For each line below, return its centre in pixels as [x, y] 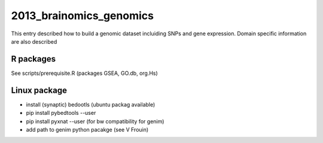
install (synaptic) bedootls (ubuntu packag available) [91, 104]
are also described [34, 41]
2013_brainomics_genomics [82, 16]
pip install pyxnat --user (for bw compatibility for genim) [95, 121]
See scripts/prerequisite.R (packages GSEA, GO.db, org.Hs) [84, 73]
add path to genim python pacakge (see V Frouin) [87, 129]
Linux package [39, 90]
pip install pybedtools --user [61, 113]
